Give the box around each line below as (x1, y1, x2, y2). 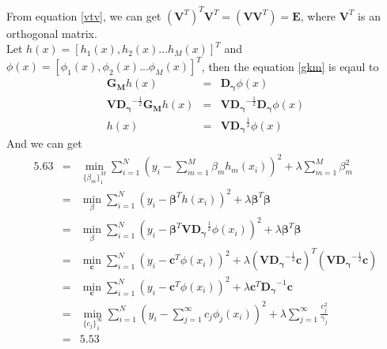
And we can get (6, 135, 82, 152)
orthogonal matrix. (6, 24, 97, 41)
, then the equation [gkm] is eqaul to (201, 58, 379, 74)
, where (300, 7, 336, 24)
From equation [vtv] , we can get (6, 7, 161, 24)
